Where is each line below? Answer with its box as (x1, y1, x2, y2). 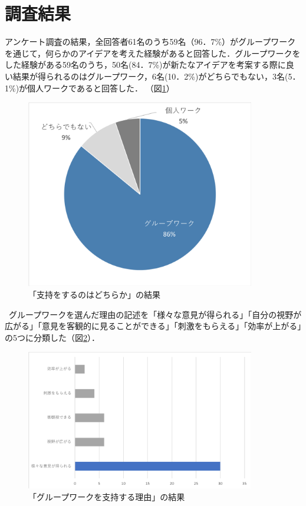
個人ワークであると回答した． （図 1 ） (27, 81, 175, 94)
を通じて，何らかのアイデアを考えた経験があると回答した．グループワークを (5, 47, 301, 59)
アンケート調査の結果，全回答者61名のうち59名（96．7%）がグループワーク (5, 35, 296, 48)
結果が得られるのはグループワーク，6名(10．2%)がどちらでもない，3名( (12, 70, 288, 82)
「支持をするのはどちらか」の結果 (28, 288, 160, 300)
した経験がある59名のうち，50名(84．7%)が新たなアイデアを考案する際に (5, 58, 286, 71)
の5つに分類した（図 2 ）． (5, 331, 100, 343)
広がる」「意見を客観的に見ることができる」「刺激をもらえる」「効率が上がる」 (5, 320, 302, 332)
